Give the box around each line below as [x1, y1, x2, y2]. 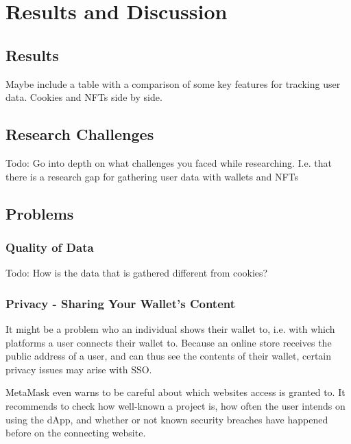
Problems [5, 202, 74, 224]
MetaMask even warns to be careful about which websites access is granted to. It [5, 385, 346, 399]
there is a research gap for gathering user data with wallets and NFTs [5, 169, 299, 183]
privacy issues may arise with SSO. [5, 362, 152, 376]
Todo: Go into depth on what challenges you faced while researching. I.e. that [5, 155, 332, 170]
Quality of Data [5, 238, 94, 255]
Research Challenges [5, 124, 154, 145]
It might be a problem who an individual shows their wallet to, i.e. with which [5, 321, 335, 336]
